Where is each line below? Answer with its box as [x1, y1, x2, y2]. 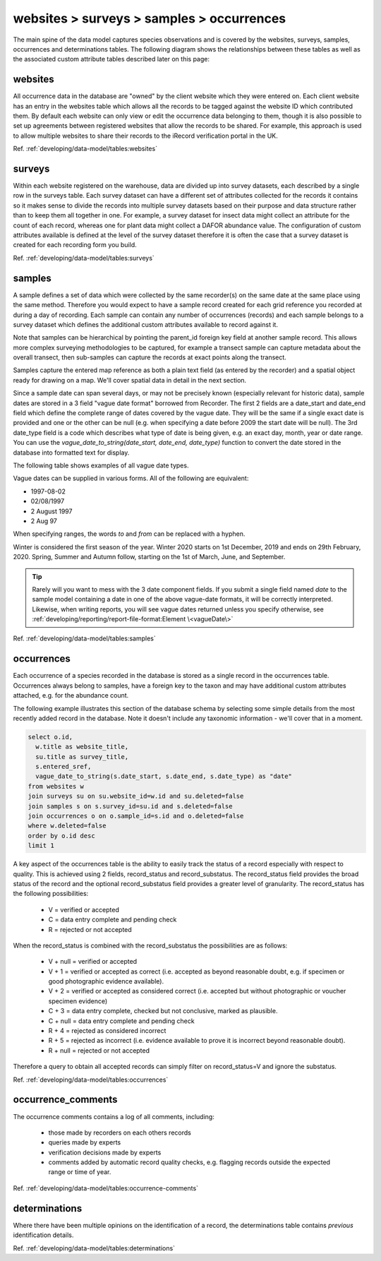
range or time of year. [48, 1168, 111, 1176]
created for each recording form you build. [13, 241, 137, 249]
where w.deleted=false [28, 822, 107, 830]
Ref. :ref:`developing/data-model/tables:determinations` [13, 1243, 176, 1253]
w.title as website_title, [35, 743, 129, 751]
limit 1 [28, 842, 54, 850]
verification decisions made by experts [48, 1148, 162, 1157]
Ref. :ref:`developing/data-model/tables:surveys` [13, 253, 155, 262]
